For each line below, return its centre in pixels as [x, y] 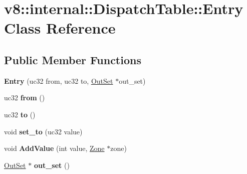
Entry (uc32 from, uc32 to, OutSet [59, 80]
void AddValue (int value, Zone [54, 148]
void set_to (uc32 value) [43, 131]
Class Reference [60, 28]
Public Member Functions [73, 59]
